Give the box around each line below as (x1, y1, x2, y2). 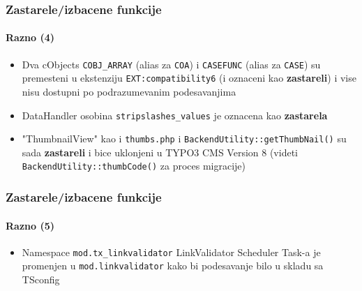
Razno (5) (6, 218, 54, 232)
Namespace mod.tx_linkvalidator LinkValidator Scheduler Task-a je (22, 244, 321, 259)
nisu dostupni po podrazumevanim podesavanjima (22, 84, 236, 98)
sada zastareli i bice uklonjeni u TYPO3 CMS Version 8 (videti (22, 144, 298, 159)
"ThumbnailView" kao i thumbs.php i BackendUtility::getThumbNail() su (22, 131, 347, 146)
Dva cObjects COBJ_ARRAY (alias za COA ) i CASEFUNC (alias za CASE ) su (22, 57, 321, 71)
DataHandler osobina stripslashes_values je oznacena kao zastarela (22, 107, 328, 122)
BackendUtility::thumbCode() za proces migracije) (22, 158, 246, 173)
